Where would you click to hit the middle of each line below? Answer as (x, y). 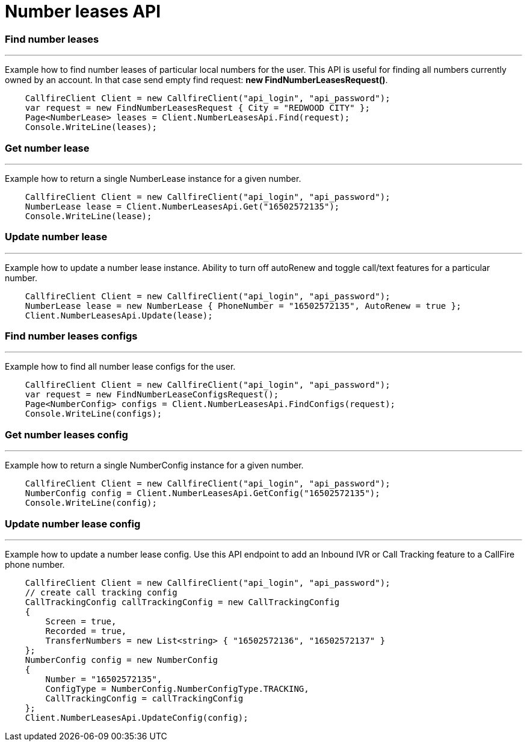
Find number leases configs (71, 336)
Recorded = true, (86, 631)
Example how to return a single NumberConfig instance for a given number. (154, 465)
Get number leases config (66, 434)
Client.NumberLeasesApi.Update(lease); (119, 315)
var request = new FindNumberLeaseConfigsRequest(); (152, 395)
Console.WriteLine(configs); (94, 414)
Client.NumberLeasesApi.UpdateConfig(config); (137, 717)
